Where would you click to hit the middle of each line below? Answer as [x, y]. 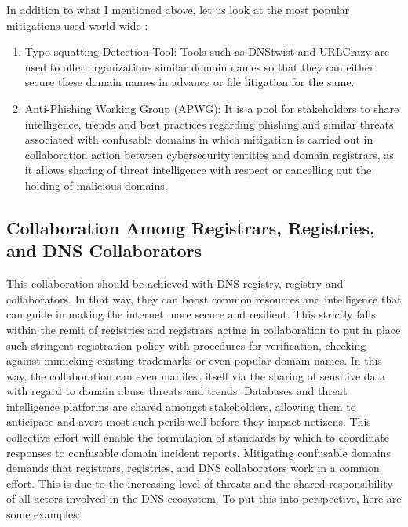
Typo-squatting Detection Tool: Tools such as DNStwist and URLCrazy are [207, 51]
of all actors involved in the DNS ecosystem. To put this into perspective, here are [204, 498]
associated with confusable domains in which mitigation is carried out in [199, 139]
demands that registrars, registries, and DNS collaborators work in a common [193, 468]
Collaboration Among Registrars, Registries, [191, 227]
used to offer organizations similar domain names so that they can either [199, 66]
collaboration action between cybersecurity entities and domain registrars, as [209, 154]
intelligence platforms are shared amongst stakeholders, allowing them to [181, 406]
